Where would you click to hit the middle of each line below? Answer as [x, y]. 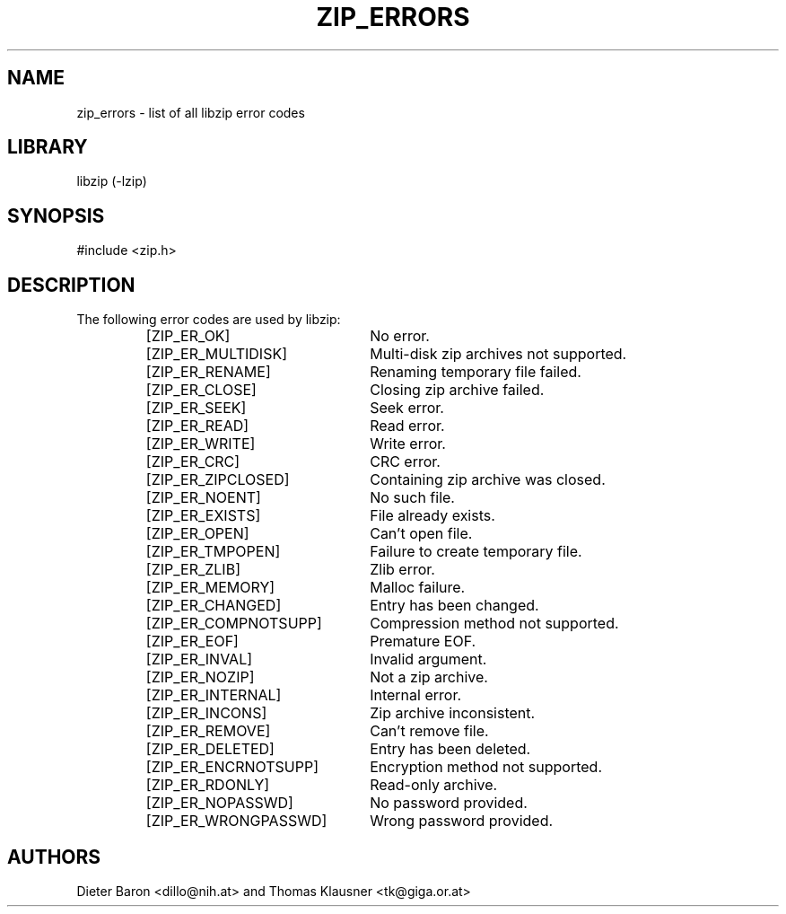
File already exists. [432, 516]
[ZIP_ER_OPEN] [197, 534]
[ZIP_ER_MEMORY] [210, 588]
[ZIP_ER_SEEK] [196, 408]
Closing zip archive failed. [457, 390]
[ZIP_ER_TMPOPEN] [213, 552]
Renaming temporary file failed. [476, 372]
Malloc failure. [418, 588]
